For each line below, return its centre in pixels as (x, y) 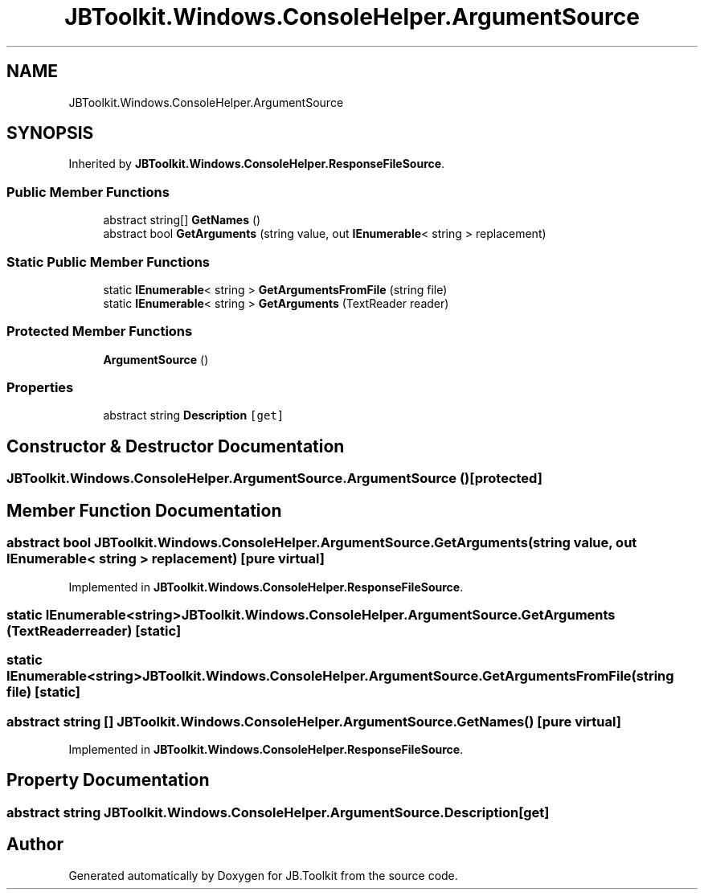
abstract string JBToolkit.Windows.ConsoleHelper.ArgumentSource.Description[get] (278, 812)
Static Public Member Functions (108, 262)
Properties (40, 388)
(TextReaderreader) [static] (94, 630)
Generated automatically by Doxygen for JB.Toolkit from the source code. (263, 875)
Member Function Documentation (144, 510)
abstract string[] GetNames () (182, 220)
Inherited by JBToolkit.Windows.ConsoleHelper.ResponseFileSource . (257, 164)
